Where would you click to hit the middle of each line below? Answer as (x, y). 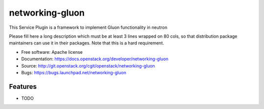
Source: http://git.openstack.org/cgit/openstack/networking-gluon (88, 65)
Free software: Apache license (52, 52)
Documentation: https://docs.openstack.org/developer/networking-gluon (95, 59)
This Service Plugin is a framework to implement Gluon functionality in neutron (88, 27)
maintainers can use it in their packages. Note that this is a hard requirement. (87, 43)
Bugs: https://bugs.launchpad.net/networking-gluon (74, 72)
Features (23, 86)
